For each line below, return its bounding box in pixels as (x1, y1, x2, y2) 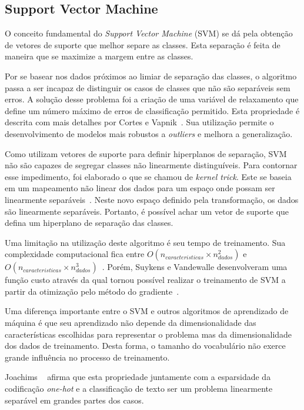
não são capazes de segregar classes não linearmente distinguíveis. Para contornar (5, 159, 298, 171)
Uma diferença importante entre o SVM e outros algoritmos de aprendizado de (5, 305, 289, 317)
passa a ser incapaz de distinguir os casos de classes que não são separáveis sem (5, 81, 290, 94)
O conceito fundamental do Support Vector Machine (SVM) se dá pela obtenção (5, 27, 293, 39)
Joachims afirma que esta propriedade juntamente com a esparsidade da (5, 371, 271, 383)
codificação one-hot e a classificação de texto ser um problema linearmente (5, 382, 273, 395)
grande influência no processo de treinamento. (5, 351, 170, 363)
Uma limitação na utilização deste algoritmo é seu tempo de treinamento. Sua (5, 236, 286, 248)
